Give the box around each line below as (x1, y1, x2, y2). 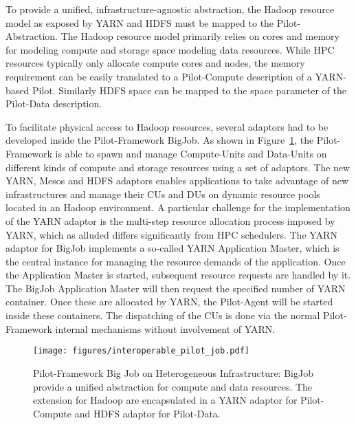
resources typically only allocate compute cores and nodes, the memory (5, 56, 305, 70)
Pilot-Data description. (5, 96, 102, 111)
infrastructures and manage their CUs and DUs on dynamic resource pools (5, 186, 320, 201)
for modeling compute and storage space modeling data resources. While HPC (5, 42, 335, 56)
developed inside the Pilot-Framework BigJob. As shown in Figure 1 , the (5, 133, 314, 147)
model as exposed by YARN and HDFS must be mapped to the (5, 15, 274, 30)
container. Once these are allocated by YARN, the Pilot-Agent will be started (5, 294, 333, 309)
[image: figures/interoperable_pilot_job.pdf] (33, 346, 249, 356)
